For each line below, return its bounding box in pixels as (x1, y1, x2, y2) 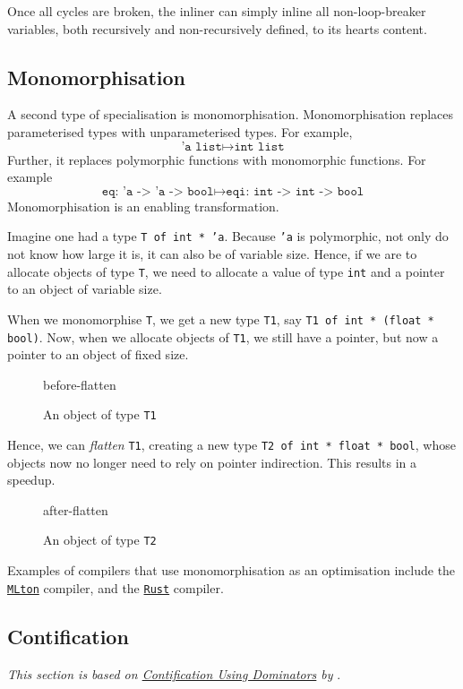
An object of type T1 (43, 405, 157, 424)
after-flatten (43, 500, 108, 519)
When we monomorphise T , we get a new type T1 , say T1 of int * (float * (7, 309, 434, 328)
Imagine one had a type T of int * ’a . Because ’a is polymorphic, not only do (7, 227, 449, 245)
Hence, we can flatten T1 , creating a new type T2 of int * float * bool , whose (7, 435, 456, 454)
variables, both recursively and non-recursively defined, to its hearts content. (7, 19, 427, 38)
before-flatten (43, 375, 116, 393)
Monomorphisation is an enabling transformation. (7, 196, 279, 215)
